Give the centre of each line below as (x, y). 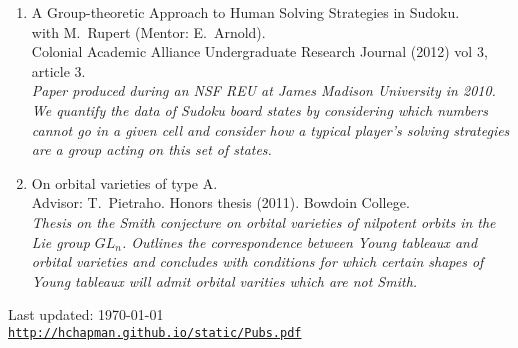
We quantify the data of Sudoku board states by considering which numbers (259, 109)
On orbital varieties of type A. (124, 182)
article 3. (58, 70)
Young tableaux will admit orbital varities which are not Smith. (224, 280)
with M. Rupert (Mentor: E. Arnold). (148, 31)
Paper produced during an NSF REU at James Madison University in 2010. (263, 90)
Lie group (60, 241)
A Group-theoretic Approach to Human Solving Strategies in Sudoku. (245, 12)
